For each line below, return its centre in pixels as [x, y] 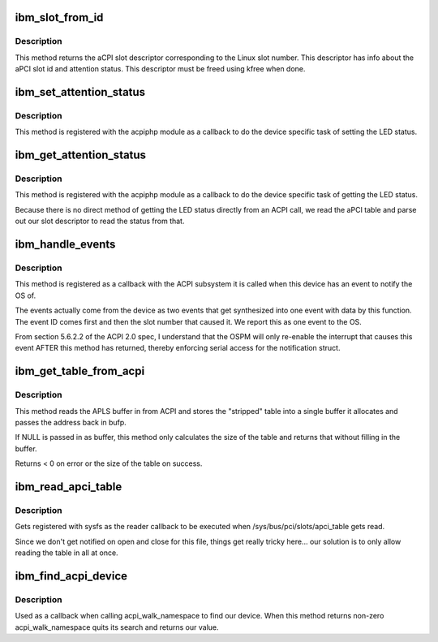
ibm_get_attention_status [80, 155]
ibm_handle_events [65, 245]
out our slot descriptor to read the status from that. [100, 221]
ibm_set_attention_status [80, 92]
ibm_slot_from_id [59, 17]
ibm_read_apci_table [69, 487]
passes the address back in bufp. [71, 422]
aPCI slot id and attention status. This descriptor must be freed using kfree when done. [160, 69]
